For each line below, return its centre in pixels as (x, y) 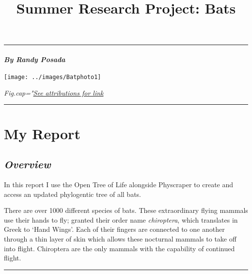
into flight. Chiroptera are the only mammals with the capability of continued (119, 248)
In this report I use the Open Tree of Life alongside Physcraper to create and (119, 184)
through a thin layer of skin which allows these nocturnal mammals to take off (120, 238)
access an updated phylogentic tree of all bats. (72, 194)
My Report (42, 133)
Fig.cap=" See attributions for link (54, 92)
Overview (27, 164)
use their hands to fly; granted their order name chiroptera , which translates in (121, 219)
